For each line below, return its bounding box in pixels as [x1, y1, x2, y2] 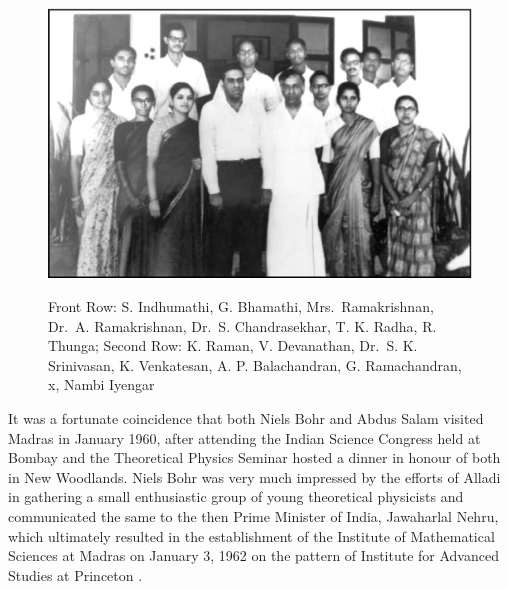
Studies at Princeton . [8, 564, 143, 585]
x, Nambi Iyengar [48, 374, 155, 395]
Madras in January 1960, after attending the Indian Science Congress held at [8, 427, 481, 448]
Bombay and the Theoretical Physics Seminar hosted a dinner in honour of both [8, 447, 501, 468]
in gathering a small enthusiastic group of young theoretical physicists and [8, 486, 464, 507]
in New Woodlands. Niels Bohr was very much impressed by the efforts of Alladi [8, 466, 501, 487]
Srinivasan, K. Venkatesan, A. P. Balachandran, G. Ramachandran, [48, 354, 462, 375]
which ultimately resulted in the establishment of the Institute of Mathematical [8, 525, 495, 546]
